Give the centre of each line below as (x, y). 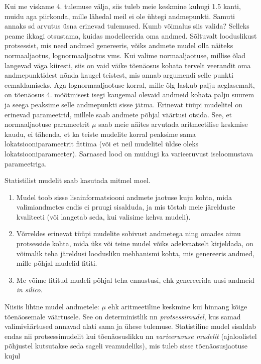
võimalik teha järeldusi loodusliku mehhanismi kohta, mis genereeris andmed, (135, 253)
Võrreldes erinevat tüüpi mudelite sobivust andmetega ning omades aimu (128, 233)
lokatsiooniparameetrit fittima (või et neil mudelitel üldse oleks (102, 144)
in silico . (29, 290)
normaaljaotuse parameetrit (47, 124)
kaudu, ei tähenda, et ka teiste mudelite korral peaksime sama (100, 134)
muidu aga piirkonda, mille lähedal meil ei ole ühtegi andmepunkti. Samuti (120, 16)
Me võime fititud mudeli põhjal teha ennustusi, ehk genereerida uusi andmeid (135, 280)
